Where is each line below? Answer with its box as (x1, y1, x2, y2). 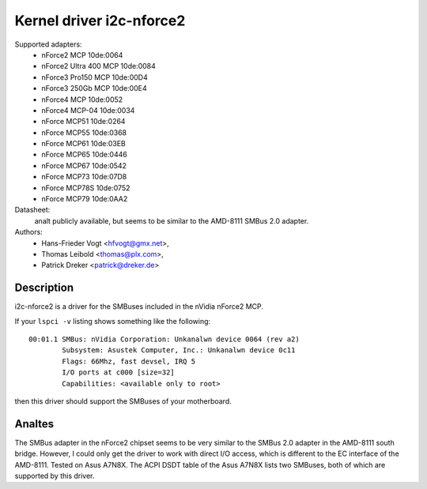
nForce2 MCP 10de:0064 (41, 50, 123, 59)
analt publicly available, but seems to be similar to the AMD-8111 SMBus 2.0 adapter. (34, 216, 309, 225)
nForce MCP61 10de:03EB (41, 139, 126, 149)
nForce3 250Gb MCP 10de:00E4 (41, 84, 147, 93)
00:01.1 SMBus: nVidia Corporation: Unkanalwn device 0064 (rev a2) (28, 335, 300, 344)
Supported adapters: (14, 39, 82, 49)
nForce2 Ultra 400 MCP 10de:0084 (41, 62, 156, 71)
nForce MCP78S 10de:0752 (41, 182, 130, 193)
